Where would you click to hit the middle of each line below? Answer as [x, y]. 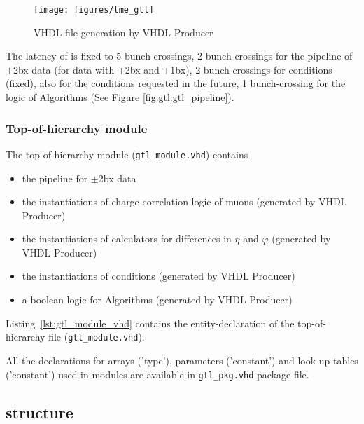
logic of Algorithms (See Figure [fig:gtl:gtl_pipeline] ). [120, 97]
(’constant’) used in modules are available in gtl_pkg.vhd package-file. [157, 374]
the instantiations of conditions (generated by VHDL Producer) [159, 276]
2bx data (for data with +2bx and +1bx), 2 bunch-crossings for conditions [173, 69]
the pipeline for [55, 178]
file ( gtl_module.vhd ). [97, 337]
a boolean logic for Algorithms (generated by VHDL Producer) [157, 300]
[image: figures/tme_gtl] [94, 10]
